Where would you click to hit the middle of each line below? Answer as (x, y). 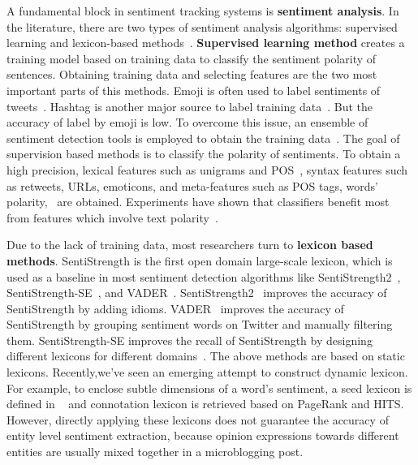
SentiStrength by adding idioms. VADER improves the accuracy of (175, 308)
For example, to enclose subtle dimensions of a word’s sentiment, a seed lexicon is (209, 387)
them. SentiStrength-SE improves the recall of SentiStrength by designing (190, 340)
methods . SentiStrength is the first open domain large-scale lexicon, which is (200, 260)
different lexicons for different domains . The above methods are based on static (206, 356)
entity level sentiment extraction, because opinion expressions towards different (203, 435)
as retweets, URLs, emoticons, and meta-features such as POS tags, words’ (192, 185)
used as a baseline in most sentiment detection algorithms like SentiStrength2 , (204, 276)
